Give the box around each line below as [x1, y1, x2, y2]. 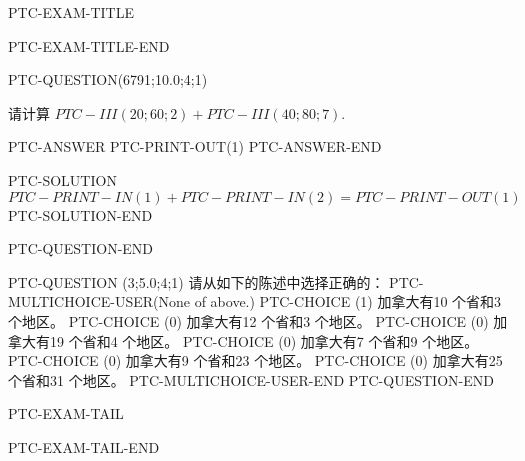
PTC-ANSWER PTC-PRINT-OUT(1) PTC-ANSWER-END [8, 136, 382, 157]
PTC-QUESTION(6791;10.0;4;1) [8, 69, 208, 90]
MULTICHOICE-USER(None [8, 291, 191, 312]
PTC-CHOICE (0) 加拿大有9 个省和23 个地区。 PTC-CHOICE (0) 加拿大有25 [8, 350, 503, 371]
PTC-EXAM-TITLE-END [8, 35, 170, 56]
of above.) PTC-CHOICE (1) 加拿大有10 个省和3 [194, 291, 502, 312]
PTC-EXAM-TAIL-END [8, 436, 160, 457]
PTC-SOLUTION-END [8, 204, 153, 225]
